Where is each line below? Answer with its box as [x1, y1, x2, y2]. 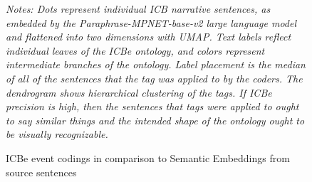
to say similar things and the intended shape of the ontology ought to [6, 112, 305, 127]
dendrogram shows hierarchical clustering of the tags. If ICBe [6, 85, 272, 100]
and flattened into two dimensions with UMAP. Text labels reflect [6, 29, 291, 44]
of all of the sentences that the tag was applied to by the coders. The [6, 70, 303, 85]
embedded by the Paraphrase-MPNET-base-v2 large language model [6, 15, 297, 30]
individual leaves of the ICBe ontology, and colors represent [6, 43, 265, 58]
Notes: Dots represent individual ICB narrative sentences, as [6, 1, 271, 16]
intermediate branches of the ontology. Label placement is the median [6, 57, 306, 72]
